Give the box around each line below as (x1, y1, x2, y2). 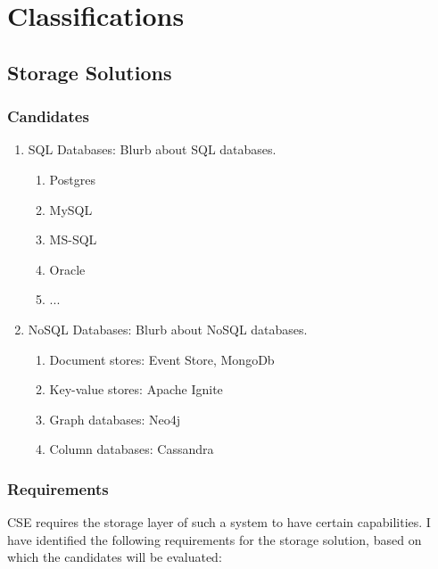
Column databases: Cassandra (49, 440, 214, 458)
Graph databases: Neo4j (49, 409, 181, 428)
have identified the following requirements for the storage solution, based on (7, 530, 422, 548)
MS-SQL (49, 230, 97, 249)
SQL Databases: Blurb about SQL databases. (28, 140, 277, 159)
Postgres (49, 169, 95, 188)
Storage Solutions (7, 58, 172, 86)
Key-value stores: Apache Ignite (49, 380, 223, 399)
